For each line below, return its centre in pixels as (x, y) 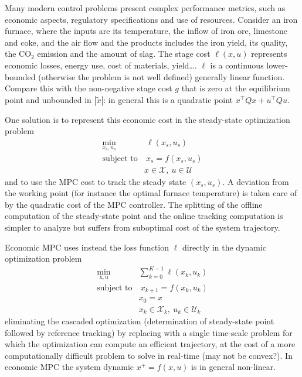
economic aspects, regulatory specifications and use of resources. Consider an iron (151, 19)
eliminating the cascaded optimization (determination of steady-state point (140, 321)
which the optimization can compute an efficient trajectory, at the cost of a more (150, 344)
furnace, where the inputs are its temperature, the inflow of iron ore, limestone (146, 31)
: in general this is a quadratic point (168, 99)
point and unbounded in (48, 99)
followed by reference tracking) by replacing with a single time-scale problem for (149, 332)
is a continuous (237, 65)
